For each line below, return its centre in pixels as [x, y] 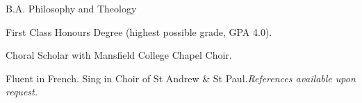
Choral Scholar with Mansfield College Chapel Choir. [119, 55]
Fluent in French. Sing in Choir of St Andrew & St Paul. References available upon [181, 78]
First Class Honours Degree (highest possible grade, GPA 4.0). [139, 31]
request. [22, 92]
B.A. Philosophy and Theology [71, 8]
